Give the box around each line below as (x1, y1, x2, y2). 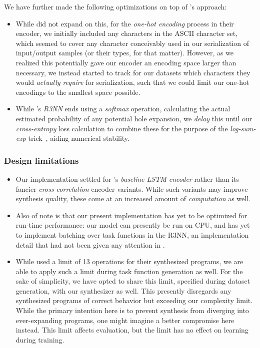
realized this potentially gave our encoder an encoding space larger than (15, 57, 236, 67)
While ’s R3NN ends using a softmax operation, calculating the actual (15, 103, 230, 114)
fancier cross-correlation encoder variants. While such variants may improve (15, 183, 248, 194)
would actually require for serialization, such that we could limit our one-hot (15, 77, 249, 87)
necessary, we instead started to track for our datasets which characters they (15, 67, 250, 77)
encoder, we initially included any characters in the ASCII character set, (15, 28, 238, 38)
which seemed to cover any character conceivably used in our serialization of (15, 37, 249, 48)
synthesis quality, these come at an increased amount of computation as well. (15, 193, 250, 204)
